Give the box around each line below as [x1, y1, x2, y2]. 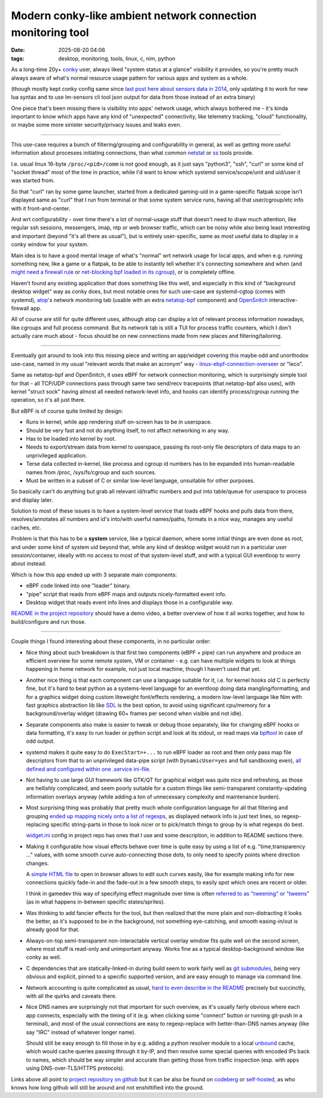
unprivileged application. [26, 452, 87, 459]
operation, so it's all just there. [11, 396, 86, 404]
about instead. [11, 560, 47, 568]
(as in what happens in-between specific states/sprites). [26, 898, 166, 905]
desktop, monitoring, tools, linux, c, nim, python [58, 54, 176, 62]
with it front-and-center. [11, 205, 71, 212]
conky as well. [26, 954, 62, 961]
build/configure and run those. [11, 618, 86, 625]
